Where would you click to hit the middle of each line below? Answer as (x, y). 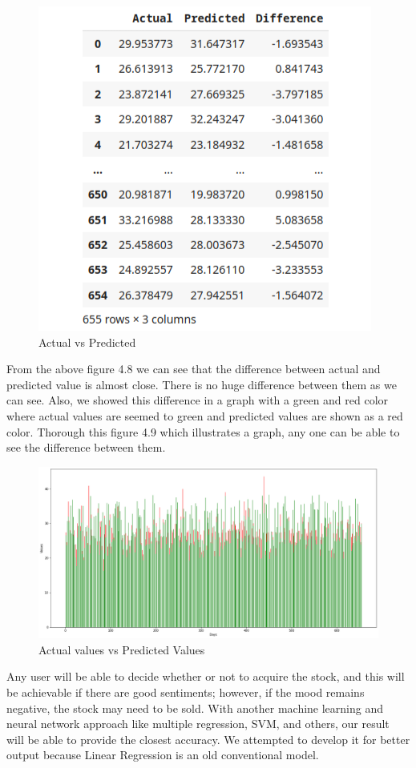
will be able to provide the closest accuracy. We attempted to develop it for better (208, 739)
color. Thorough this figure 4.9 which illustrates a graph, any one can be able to (203, 431)
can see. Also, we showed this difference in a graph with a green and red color (198, 400)
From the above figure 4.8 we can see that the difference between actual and (194, 369)
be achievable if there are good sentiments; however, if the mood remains (186, 692)
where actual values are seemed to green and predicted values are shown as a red (205, 415)
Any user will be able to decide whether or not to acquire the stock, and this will (206, 676)
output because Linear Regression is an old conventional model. (163, 755)
